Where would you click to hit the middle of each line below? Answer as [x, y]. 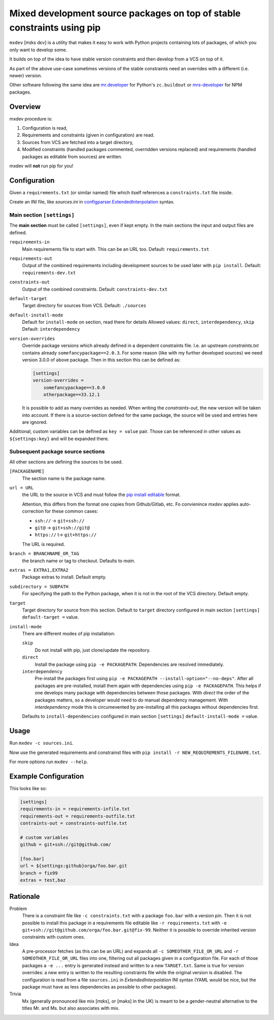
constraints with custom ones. [54, 937]
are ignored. [35, 422]
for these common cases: [72, 511]
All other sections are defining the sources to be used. [66, 462]
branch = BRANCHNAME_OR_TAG [44, 554]
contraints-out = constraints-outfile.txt [74, 823]
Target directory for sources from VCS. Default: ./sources [84, 306]
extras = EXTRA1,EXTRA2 [39, 570]
